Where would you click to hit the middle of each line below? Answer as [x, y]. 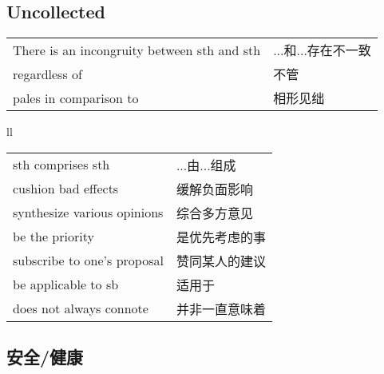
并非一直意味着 [221, 308]
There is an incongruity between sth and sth [137, 50]
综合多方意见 [214, 213]
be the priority [53, 237]
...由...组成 [206, 165]
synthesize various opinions [88, 213]
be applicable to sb [66, 284]
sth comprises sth [61, 165]
